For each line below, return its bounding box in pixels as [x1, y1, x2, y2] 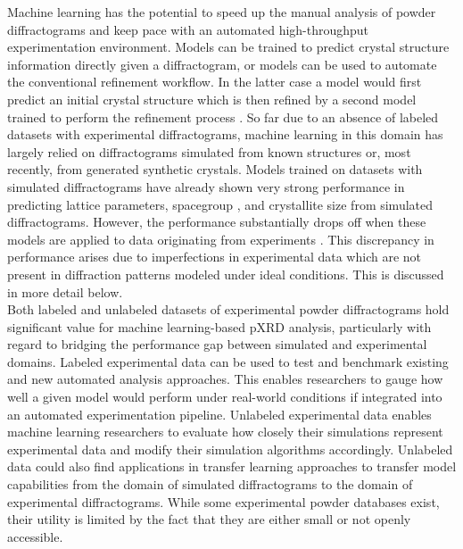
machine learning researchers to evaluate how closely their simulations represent [7, 422, 443, 441]
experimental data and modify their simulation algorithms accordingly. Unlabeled [7, 439, 453, 458]
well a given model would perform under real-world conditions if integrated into [7, 387, 442, 406]
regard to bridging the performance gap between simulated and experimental [7, 335, 427, 354]
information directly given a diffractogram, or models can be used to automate [7, 54, 437, 73]
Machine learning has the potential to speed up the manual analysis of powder [7, 3, 436, 21]
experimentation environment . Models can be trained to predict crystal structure [7, 37, 450, 56]
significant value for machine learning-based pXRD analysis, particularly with [7, 317, 432, 336]
